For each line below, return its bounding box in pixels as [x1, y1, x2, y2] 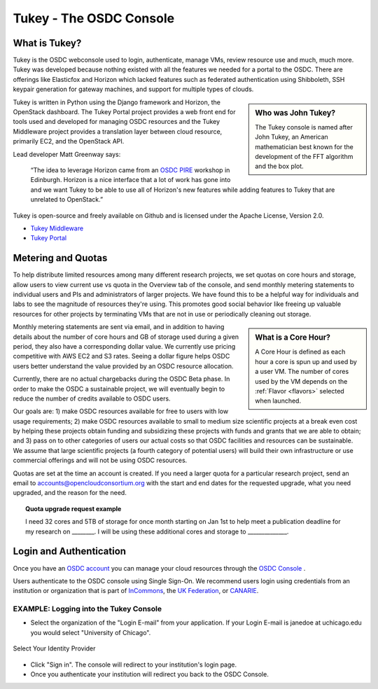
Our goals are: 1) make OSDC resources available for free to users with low [13, 407, 229, 416]
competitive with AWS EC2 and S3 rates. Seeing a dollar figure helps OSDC [13, 352, 230, 361]
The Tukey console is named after [255, 123, 353, 131]
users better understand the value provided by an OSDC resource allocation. [13, 361, 234, 370]
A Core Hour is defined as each [255, 347, 346, 356]
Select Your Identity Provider [13, 644, 96, 653]
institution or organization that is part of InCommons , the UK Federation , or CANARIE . [13, 587, 259, 595]
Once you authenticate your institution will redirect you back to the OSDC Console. [30, 669, 269, 678]
